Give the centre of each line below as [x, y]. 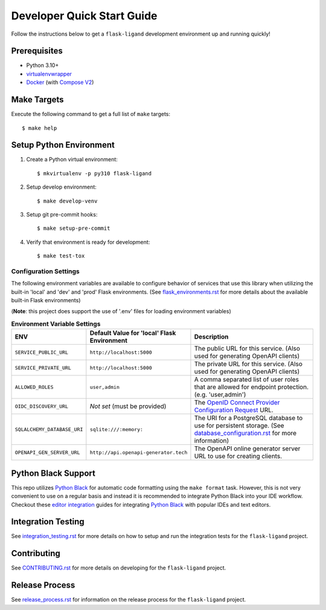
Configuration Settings [45, 271]
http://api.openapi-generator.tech [139, 453]
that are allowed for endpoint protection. [251, 387]
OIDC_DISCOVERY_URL [42, 406]
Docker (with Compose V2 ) [60, 82]
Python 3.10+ [43, 65]
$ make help [40, 128]
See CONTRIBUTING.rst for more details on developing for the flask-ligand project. [119, 568]
